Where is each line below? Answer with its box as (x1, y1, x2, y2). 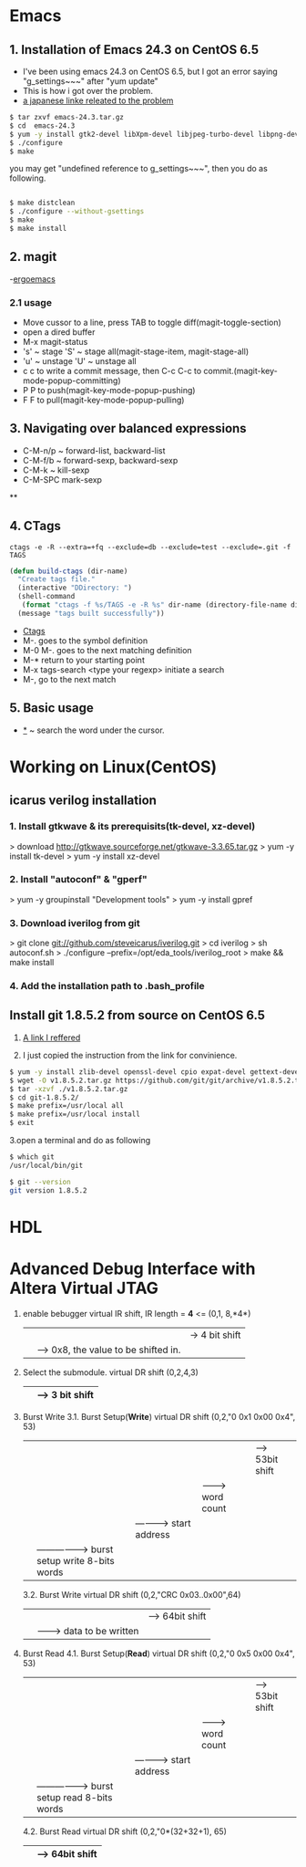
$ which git (9, 1153, 55, 1162)
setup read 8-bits (36, 1790, 113, 1803)
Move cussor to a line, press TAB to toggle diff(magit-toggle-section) (22, 317, 282, 328)
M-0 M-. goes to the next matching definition (22, 644, 193, 655)
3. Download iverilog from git (9, 916, 140, 929)
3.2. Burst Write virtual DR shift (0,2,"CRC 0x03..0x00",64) (22, 1589, 241, 1600)
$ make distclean (9, 198, 76, 208)
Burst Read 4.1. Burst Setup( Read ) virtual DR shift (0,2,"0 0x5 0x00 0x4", (22, 1648, 295, 1659)
